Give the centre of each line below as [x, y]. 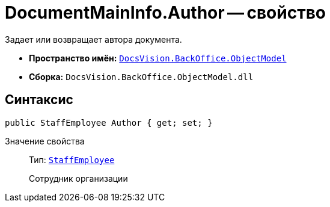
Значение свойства [45, 141]
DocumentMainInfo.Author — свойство [165, 13]
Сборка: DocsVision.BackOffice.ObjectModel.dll [141, 76]
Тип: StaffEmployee [72, 159]
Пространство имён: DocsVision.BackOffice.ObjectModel [158, 58]
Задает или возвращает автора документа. [93, 39]
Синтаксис [39, 100]
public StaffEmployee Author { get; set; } [109, 122]
